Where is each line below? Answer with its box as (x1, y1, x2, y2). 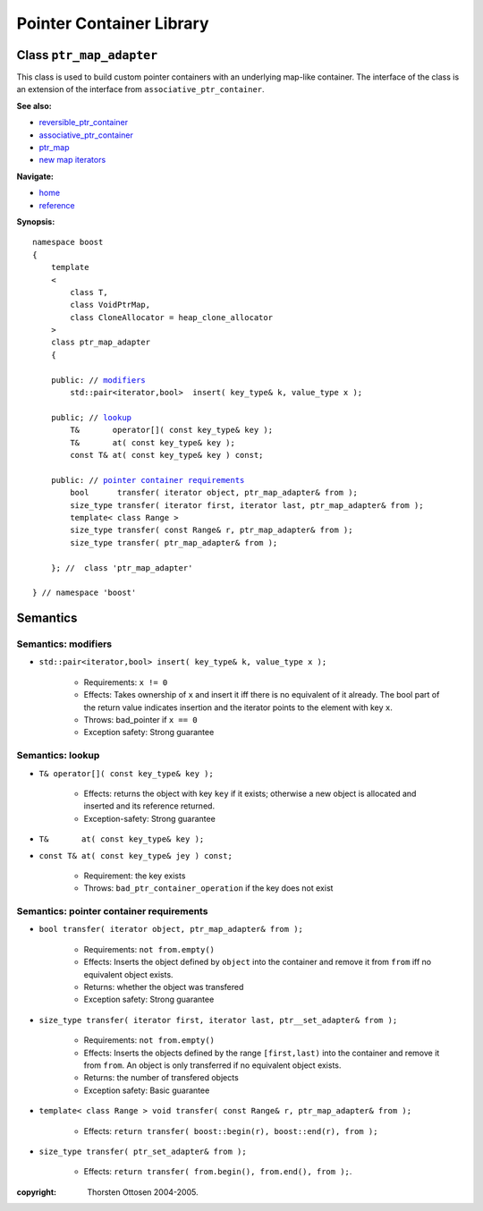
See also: (16, 100, 53, 111)
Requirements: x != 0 (83, 676, 168, 688)
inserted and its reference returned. (83, 800, 215, 811)
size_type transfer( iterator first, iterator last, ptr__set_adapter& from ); (38, 1015, 398, 1025)
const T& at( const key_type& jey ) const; (38, 851, 233, 860)
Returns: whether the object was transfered (83, 981, 244, 992)
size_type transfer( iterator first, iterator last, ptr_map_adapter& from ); (70, 500, 424, 510)
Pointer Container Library (16, 13, 209, 33)
